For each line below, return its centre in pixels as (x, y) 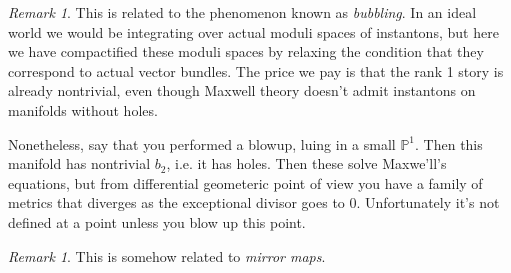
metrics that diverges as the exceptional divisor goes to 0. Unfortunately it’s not (254, 202)
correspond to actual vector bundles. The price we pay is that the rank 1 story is (256, 70)
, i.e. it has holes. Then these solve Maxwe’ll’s (306, 163)
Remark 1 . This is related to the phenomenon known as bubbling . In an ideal (242, 12)
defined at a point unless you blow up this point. (157, 221)
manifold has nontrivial (79, 163)
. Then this (449, 143)
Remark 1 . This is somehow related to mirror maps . (167, 255)
